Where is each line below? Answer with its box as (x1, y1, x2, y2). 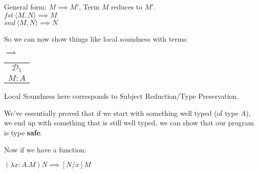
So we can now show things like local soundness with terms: (4, 33, 189, 44)
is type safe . (4, 127, 42, 137)
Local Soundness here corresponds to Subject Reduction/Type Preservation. (4, 91, 239, 101)
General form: (4, 2, 47, 12)
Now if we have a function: (4, 144, 87, 154)
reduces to (111, 2, 143, 12)
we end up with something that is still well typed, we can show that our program (4, 117, 254, 128)
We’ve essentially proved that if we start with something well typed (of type (4, 107, 238, 118)
